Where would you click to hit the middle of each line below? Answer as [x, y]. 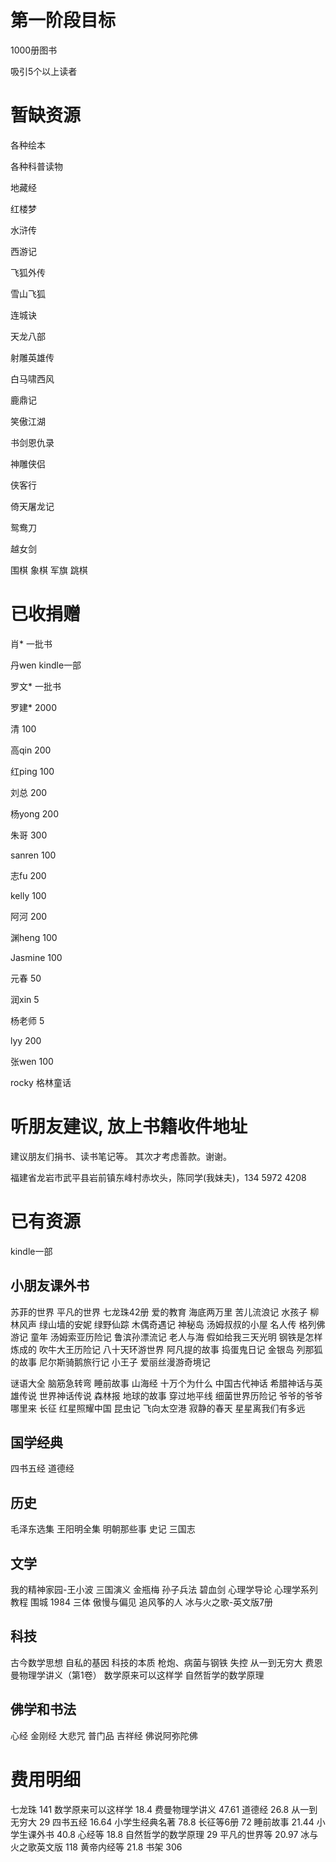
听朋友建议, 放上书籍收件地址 [129, 1127]
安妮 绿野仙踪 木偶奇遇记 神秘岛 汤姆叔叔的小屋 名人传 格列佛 [199, 1324]
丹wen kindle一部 [46, 665]
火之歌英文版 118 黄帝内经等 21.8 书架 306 [96, 1847]
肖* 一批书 [31, 643]
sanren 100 [33, 855]
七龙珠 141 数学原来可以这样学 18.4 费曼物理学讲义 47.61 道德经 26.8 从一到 [164, 1809]
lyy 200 [26, 1040]
